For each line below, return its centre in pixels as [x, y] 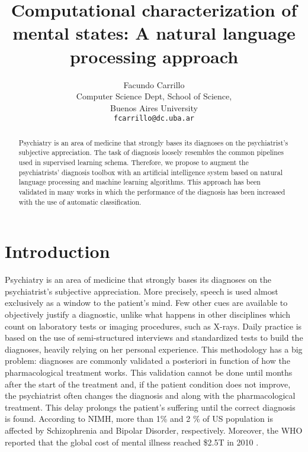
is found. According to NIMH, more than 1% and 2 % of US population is [139, 419]
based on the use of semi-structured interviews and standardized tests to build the [154, 338]
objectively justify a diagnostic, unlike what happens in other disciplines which [147, 314]
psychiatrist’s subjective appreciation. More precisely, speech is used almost [142, 291]
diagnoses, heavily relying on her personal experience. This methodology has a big [154, 349]
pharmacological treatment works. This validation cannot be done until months [149, 372]
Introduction [57, 251]
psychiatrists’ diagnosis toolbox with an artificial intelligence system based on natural [151, 172]
